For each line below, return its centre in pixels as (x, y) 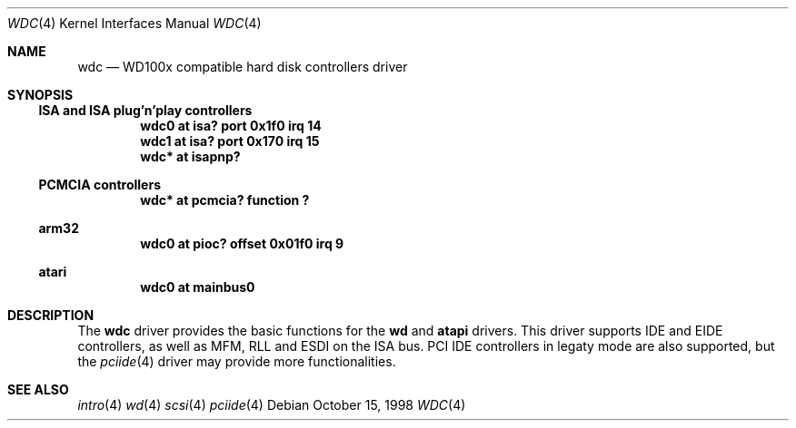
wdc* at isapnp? (190, 156)
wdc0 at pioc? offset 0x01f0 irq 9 (242, 243)
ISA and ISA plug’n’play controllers (145, 110)
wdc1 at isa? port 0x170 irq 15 (230, 141)
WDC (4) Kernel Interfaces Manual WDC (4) (134, 23)
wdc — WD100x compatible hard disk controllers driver (243, 67)
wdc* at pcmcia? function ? (225, 200)
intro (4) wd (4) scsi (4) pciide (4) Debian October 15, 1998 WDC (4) (272, 405)
